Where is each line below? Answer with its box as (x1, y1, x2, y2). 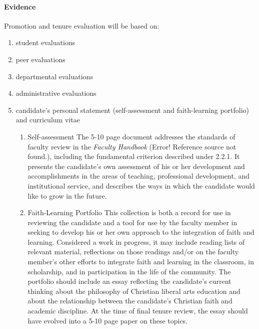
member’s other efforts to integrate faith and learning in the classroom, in (27, 256, 254, 267)
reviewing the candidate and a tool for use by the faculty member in (27, 217, 237, 227)
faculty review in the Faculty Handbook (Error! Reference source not (27, 141, 236, 151)
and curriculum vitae (15, 114, 80, 125)
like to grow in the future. (27, 190, 107, 201)
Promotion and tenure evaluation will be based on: (4, 20, 159, 31)
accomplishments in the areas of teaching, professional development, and (27, 171, 249, 181)
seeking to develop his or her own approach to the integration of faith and (27, 227, 254, 237)
